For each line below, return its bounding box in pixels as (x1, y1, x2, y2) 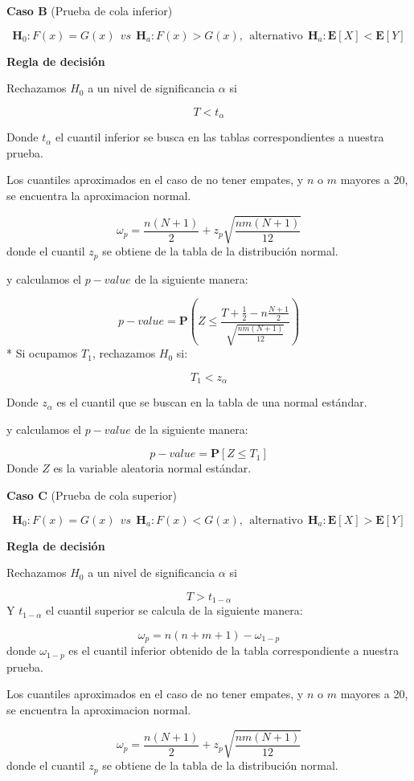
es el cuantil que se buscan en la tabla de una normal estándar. (56, 394, 367, 411)
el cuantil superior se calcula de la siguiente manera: (45, 602, 303, 619)
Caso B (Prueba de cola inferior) (6, 2, 173, 18)
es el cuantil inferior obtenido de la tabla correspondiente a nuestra (68, 642, 400, 659)
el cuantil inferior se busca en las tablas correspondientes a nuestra (55, 129, 384, 145)
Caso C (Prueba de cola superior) (6, 487, 177, 504)
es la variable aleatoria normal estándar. (53, 460, 252, 476)
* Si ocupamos (6, 345, 78, 362)
